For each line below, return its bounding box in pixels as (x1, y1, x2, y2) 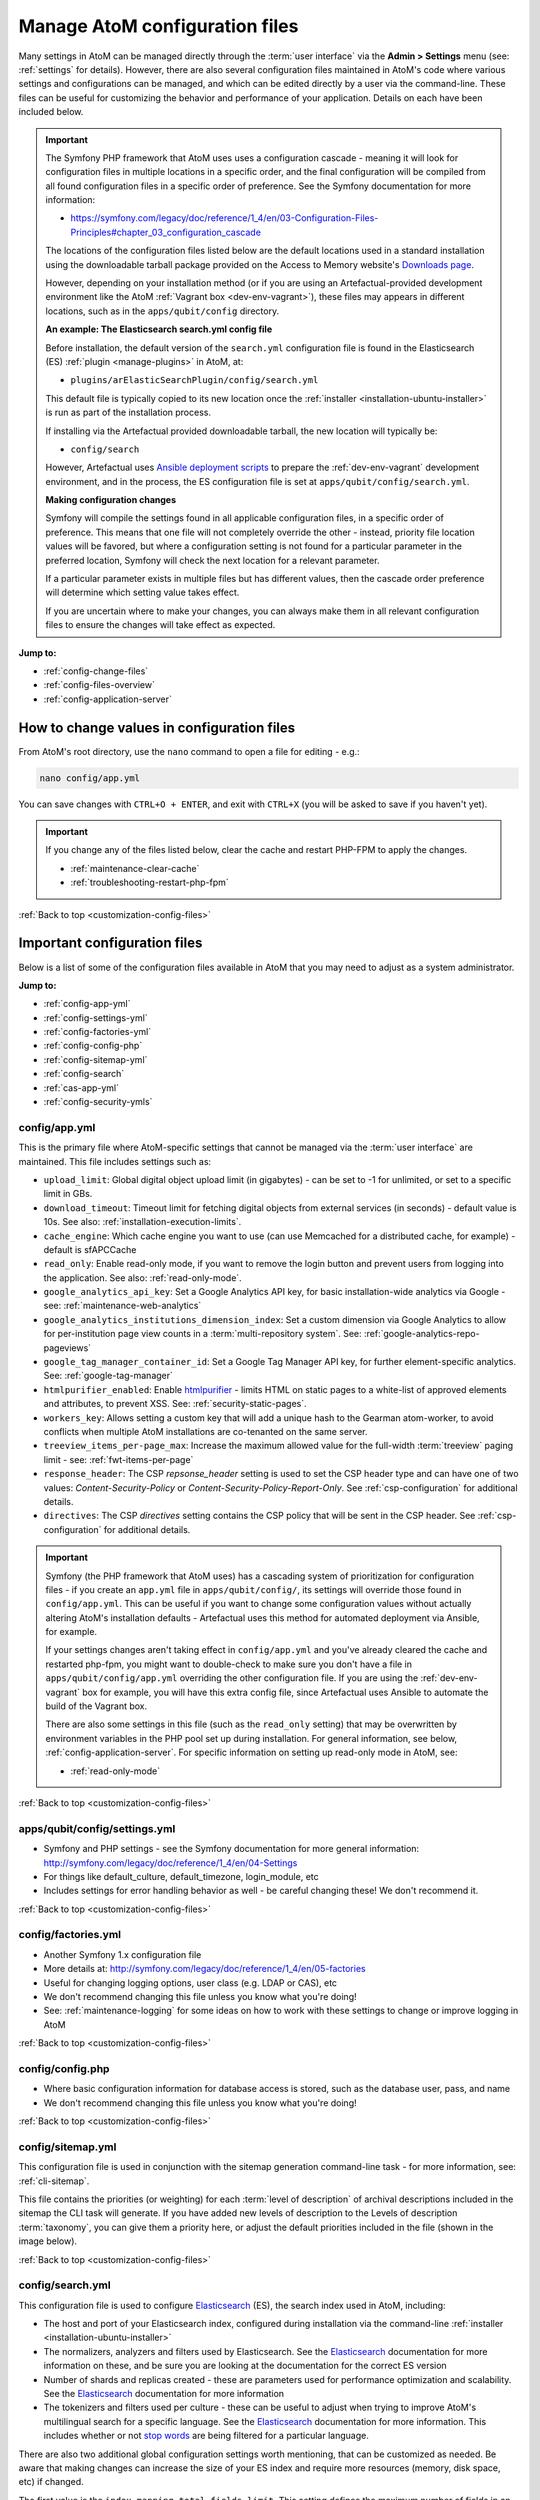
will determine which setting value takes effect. (45, 586, 240, 599)
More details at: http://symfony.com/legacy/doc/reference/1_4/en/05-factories (43, 1963, 366, 1975)
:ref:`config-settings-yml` (43, 1011, 149, 1024)
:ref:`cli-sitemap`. (18, 2175, 90, 2187)
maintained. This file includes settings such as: (18, 1155, 212, 1167)
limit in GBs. (43, 1188, 93, 1200)
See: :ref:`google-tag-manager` (43, 1370, 174, 1382)
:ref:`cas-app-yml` (43, 1081, 120, 1094)
